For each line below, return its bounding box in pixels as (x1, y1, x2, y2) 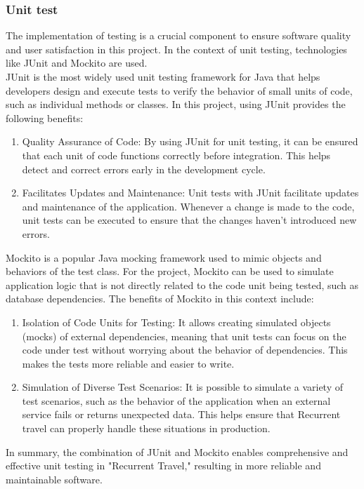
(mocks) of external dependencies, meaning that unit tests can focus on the (22, 328, 346, 343)
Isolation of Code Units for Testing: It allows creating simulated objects (22, 314, 331, 329)
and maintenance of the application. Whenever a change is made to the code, (22, 199, 355, 213)
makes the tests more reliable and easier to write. (22, 356, 235, 370)
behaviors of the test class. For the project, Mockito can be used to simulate (6, 264, 334, 279)
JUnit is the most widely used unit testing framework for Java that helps (6, 69, 320, 83)
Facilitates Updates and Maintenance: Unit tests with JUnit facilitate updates (22, 185, 359, 200)
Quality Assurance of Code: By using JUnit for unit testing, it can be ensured (22, 134, 358, 149)
